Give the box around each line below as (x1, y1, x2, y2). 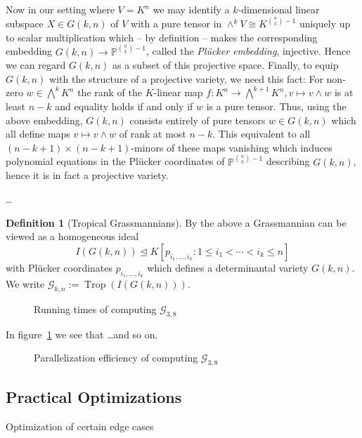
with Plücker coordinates (6, 260, 113, 274)
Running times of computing (34, 301, 157, 316)
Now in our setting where (6, 2, 115, 16)
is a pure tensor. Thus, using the (206, 99, 347, 114)
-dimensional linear (238, 2, 320, 16)
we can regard (6, 58, 66, 72)
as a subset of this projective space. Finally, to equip (112, 58, 339, 72)
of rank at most (119, 126, 186, 141)
